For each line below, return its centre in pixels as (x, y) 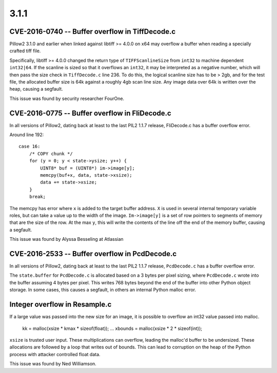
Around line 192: (27, 135)
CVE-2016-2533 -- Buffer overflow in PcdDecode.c (93, 254)
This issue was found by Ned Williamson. (53, 364)
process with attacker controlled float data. (55, 354)
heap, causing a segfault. (36, 89)
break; (37, 197)
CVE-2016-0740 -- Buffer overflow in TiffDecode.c (93, 32)
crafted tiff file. (25, 51)
